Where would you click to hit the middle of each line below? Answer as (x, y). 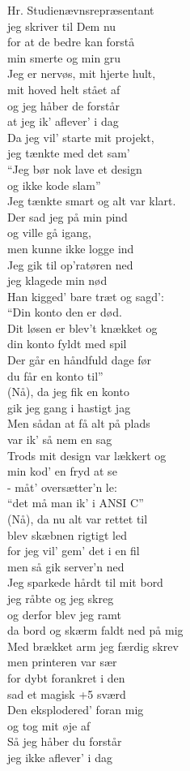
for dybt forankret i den (66, 677)
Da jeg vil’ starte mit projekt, (81, 137)
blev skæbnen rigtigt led (67, 534)
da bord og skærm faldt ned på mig (95, 630)
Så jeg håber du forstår (65, 741)
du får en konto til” (55, 375)
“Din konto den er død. (65, 312)
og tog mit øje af (49, 725)
